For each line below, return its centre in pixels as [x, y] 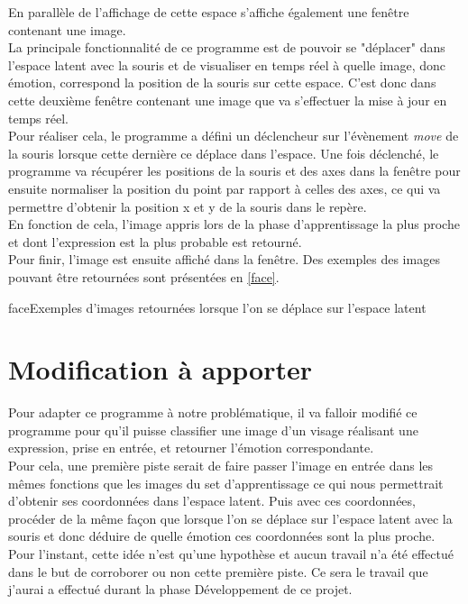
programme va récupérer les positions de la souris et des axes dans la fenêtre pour [234, 171]
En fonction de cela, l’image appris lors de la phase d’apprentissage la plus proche [234, 224]
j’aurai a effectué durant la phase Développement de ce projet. [180, 589]
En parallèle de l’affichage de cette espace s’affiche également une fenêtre [209, 12]
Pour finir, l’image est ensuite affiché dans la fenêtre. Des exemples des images [224, 259]
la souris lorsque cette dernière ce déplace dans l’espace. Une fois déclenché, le [224, 153]
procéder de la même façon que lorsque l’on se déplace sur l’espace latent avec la [230, 518]
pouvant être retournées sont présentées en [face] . [144, 276]
